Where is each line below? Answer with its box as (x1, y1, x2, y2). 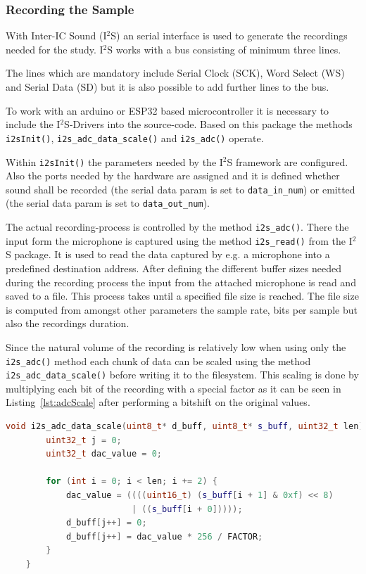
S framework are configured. (227, 154, 348, 169)
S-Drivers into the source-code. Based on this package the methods (64, 117, 353, 132)
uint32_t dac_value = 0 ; (46, 449, 162, 459)
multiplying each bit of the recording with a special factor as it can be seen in (6, 381, 341, 395)
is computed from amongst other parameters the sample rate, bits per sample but (6, 302, 358, 317)
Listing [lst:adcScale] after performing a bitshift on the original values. (6, 395, 310, 409)
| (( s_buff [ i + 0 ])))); (131, 504, 243, 514)
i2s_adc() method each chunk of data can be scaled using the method (6, 353, 311, 368)
